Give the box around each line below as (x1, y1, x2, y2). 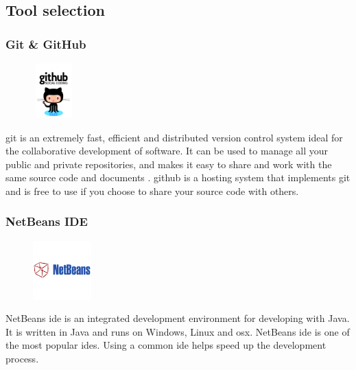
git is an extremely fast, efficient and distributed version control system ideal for (5, 130, 343, 144)
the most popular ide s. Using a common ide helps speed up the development (5, 338, 327, 352)
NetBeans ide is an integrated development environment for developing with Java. (5, 311, 350, 325)
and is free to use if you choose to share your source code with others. (5, 183, 299, 198)
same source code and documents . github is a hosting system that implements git (5, 170, 351, 185)
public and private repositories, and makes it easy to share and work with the (5, 157, 332, 171)
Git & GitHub (5, 35, 86, 52)
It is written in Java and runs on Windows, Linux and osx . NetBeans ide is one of (5, 324, 350, 338)
